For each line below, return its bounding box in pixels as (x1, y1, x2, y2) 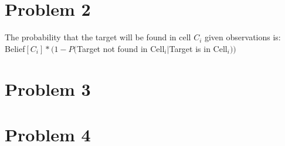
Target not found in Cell (76, 42, 165, 54)
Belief (5, 42, 25, 54)
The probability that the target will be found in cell (5, 31, 191, 43)
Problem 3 (5, 77, 91, 100)
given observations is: (204, 31, 281, 43)
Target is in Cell (169, 42, 228, 54)
